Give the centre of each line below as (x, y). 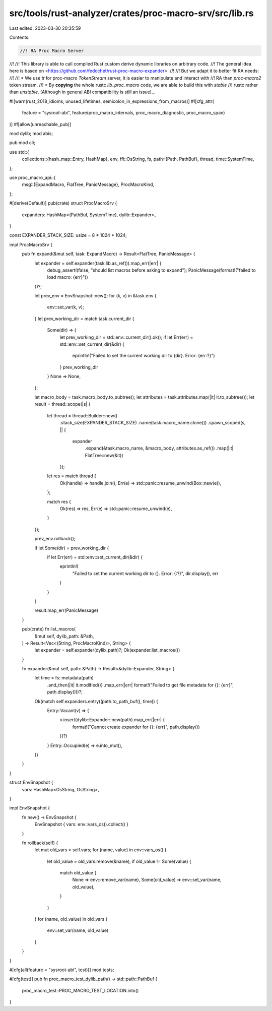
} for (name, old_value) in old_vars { (71, 919)
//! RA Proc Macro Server (52, 51)
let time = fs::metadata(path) (64, 678)
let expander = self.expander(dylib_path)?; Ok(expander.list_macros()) (107, 650)
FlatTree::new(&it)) (104, 455)
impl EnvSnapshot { (30, 808)
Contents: (19, 37)
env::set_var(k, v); (65, 307)
